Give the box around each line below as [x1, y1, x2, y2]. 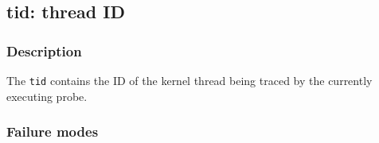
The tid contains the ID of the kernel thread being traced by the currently [6, 72, 373, 88]
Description [6, 41, 82, 60]
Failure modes [6, 122, 99, 141]
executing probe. [6, 87, 88, 104]
